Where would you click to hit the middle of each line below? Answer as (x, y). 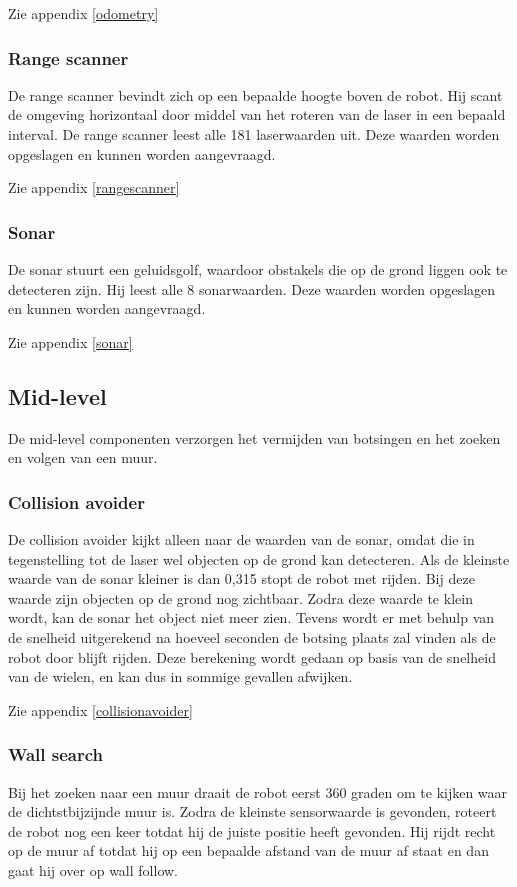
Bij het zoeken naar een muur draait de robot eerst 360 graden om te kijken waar (258, 791)
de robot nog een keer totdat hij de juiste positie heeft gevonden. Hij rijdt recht (252, 830)
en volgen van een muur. (83, 457)
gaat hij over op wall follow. (93, 869)
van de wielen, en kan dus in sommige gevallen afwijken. (180, 676)
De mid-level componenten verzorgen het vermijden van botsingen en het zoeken (254, 437)
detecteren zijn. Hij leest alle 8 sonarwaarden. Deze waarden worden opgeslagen (252, 288)
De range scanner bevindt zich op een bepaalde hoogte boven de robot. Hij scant (255, 94)
